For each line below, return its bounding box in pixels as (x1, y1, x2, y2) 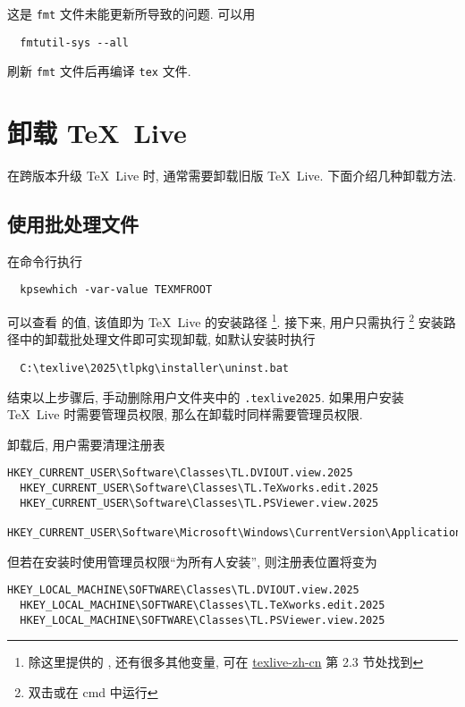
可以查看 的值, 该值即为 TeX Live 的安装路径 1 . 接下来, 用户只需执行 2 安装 (7, 310, 444, 331)
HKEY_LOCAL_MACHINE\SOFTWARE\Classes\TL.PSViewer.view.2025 (20, 613, 385, 627)
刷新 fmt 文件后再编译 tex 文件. (7, 62, 191, 80)
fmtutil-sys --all (20, 36, 130, 49)
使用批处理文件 (7, 210, 139, 238)
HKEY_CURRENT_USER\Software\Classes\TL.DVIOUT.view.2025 (7, 467, 353, 480)
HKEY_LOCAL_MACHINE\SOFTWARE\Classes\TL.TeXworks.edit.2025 (20, 599, 385, 612)
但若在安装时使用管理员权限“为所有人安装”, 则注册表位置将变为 (7, 551, 377, 570)
